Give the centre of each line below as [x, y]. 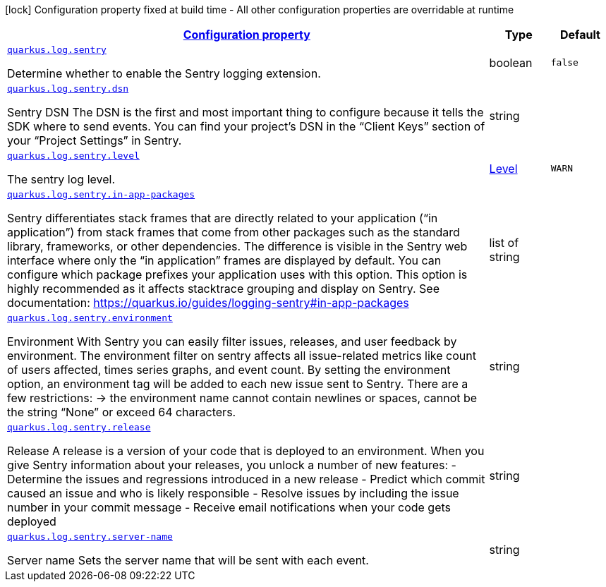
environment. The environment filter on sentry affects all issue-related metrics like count [242, 356]
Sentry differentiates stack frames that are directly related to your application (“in [223, 218]
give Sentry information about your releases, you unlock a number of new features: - [232, 465]
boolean [511, 62]
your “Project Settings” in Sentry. [95, 140]
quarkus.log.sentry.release [79, 427]
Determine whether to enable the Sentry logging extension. [164, 73]
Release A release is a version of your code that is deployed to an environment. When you [246, 451]
